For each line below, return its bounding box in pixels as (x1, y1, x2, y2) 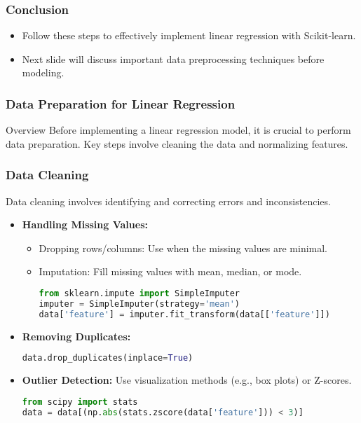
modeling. (22, 65, 64, 80)
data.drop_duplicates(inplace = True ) (22, 353, 193, 363)
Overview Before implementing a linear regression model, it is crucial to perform (6, 123, 351, 137)
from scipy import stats (22, 396, 138, 407)
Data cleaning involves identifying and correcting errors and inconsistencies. (6, 193, 331, 208)
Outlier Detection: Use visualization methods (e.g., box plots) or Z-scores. (22, 373, 352, 387)
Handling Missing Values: (22, 217, 148, 232)
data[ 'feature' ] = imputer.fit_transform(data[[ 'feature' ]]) (39, 309, 330, 319)
